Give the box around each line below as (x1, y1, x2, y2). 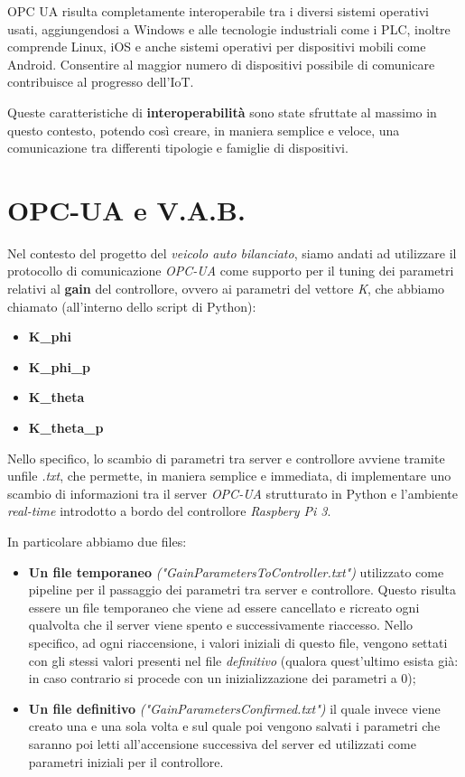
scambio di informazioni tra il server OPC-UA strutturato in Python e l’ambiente (7, 483, 458, 502)
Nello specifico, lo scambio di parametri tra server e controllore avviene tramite (7, 448, 445, 467)
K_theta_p (28, 418, 104, 437)
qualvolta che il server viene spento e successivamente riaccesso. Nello (28, 615, 414, 634)
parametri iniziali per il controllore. (28, 752, 224, 771)
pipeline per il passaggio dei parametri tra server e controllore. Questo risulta (28, 580, 457, 599)
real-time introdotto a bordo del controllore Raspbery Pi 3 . (7, 501, 331, 520)
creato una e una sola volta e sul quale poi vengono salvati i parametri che (28, 716, 441, 735)
